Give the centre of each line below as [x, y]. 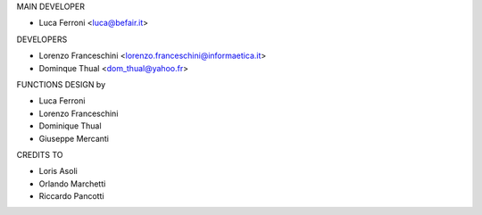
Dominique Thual [70, 126]
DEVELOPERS [42, 39]
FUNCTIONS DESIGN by [61, 84]
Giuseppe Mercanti [74, 138]
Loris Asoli [58, 171]
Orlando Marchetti [72, 184]
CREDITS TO [40, 154]
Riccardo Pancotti [71, 196]
